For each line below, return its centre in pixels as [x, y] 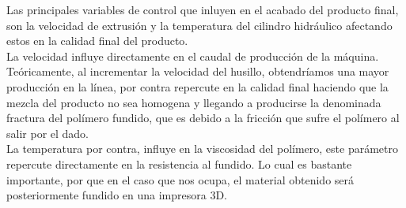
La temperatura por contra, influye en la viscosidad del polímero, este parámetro [202, 149]
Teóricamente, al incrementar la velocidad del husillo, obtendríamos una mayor [198, 71]
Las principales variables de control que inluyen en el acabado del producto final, [203, 9]
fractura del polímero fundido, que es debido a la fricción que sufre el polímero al [203, 118]
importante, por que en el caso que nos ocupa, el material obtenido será [180, 179]
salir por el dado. [48, 133]
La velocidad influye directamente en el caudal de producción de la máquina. [193, 56]
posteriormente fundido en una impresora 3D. [117, 195]
